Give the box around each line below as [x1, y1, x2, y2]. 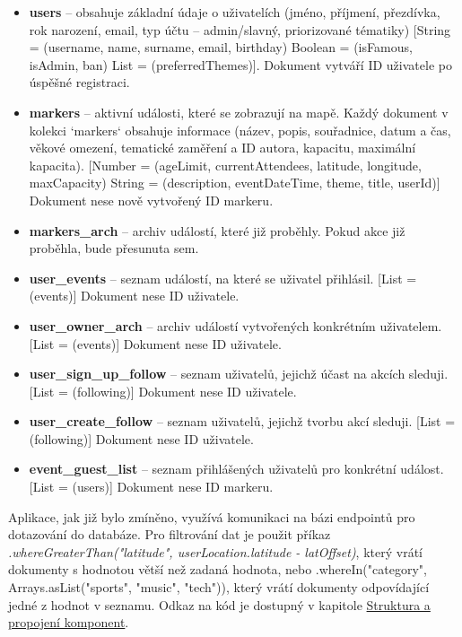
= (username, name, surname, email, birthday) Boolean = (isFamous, [29, 38, 413, 57]
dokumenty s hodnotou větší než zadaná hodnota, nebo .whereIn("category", [8, 560, 427, 579]
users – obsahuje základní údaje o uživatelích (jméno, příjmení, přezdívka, [29, 3, 440, 21]
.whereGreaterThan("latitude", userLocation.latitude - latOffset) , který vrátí [8, 542, 423, 561]
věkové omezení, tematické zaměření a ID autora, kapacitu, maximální [29, 138, 416, 157]
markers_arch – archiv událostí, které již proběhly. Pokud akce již [29, 221, 405, 240]
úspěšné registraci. [29, 73, 130, 92]
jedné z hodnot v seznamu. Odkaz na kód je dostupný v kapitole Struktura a [8, 595, 431, 614]
